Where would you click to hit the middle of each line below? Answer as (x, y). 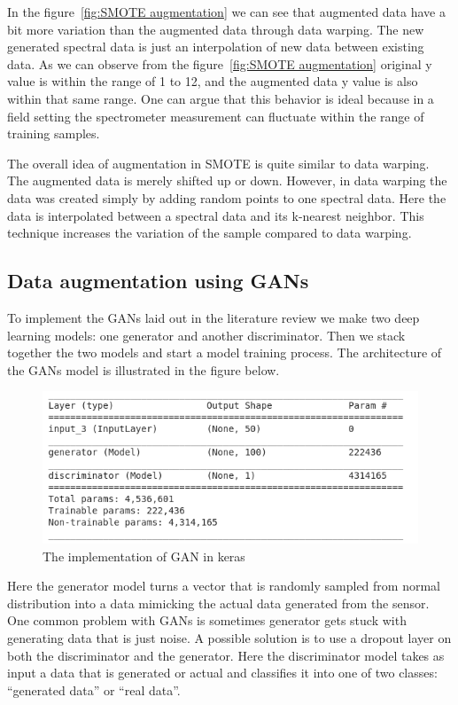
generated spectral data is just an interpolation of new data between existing (216, 47)
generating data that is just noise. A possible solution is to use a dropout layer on (229, 638)
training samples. (54, 133)
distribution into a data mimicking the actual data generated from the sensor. (218, 603)
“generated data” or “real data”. (94, 689)
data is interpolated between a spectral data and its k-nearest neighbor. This (216, 215)
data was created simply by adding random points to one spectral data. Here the (227, 197)
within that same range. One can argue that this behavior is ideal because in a (221, 98)
